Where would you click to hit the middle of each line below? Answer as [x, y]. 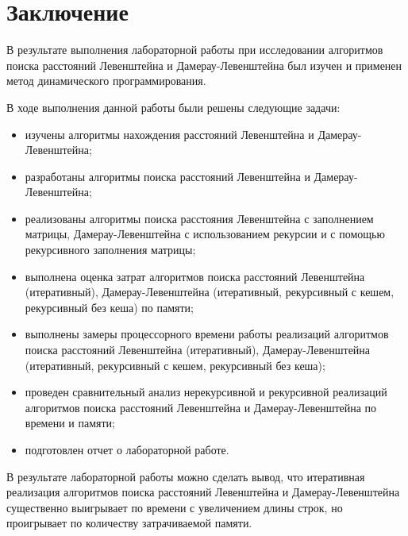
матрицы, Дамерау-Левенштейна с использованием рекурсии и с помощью [205, 234]
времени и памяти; [70, 423]
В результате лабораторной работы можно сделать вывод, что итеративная [186, 476]
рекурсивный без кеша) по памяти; [109, 307]
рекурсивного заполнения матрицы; [110, 250]
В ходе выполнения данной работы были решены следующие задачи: [173, 107]
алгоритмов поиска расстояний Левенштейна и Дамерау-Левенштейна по [201, 407]
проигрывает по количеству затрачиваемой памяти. [129, 523]
